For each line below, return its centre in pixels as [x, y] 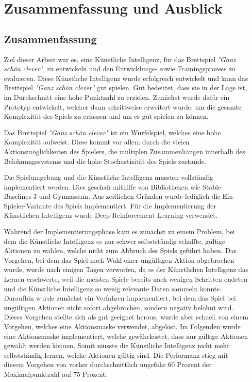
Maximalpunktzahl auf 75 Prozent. [56, 374]
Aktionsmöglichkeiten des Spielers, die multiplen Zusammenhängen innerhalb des [125, 151]
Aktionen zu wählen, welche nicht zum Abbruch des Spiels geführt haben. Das [120, 250]
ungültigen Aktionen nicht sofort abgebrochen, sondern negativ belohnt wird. [119, 307]
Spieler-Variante [28, 205]
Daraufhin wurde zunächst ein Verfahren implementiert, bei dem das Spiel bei [120, 298]
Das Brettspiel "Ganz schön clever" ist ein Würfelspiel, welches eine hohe [112, 132]
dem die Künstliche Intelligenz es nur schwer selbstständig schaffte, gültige [115, 241]
